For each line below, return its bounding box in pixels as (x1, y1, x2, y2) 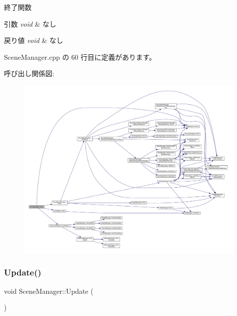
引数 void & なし (4, 18, 56, 29)
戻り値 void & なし (4, 35, 63, 45)
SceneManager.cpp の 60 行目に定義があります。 (4, 51, 156, 62)
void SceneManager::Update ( (4, 285, 93, 296)
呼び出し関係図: (4, 68, 54, 79)
